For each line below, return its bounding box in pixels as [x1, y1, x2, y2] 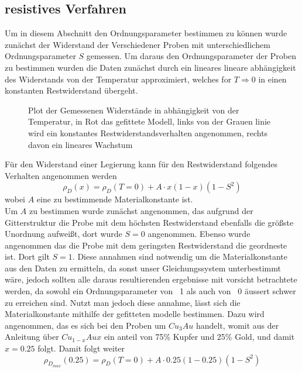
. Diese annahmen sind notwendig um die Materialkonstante [72, 250, 288, 263]
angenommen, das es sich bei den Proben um [5, 319, 166, 331]
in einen [258, 73, 287, 85]
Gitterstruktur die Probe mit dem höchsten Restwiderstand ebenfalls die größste [5, 216, 294, 228]
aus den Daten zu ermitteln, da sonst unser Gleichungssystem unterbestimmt [5, 261, 281, 274]
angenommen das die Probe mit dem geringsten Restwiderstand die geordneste [5, 239, 287, 251]
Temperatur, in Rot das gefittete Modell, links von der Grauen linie [28, 115, 271, 128]
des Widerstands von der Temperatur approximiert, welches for [5, 73, 232, 85]
